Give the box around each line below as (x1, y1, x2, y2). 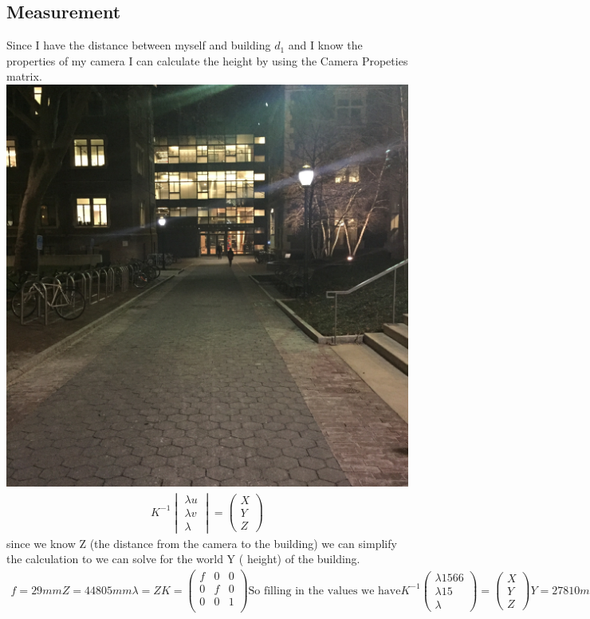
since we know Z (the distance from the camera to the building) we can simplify (6, 534, 397, 551)
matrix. (6, 68, 42, 85)
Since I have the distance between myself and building (6, 37, 271, 53)
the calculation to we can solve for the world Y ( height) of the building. (6, 550, 360, 567)
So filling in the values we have (248, 585, 401, 597)
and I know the (288, 37, 363, 53)
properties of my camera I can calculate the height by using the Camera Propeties (6, 52, 408, 69)
